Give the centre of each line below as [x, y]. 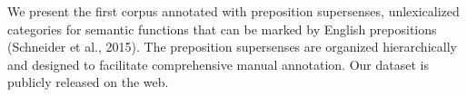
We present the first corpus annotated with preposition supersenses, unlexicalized [233, 11]
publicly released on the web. [88, 82]
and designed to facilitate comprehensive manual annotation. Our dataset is [218, 64]
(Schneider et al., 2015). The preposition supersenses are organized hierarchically [232, 47]
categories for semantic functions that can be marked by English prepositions [222, 29]
